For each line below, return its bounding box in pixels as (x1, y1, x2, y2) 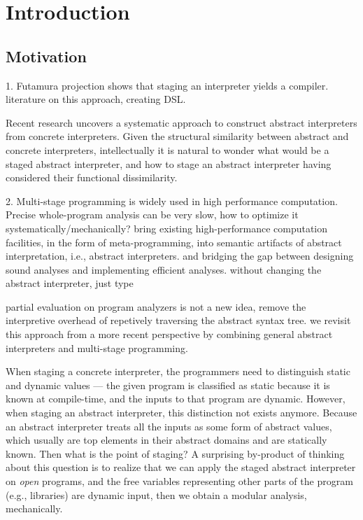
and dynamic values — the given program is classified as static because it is (6, 377, 330, 392)
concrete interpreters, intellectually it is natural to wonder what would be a (6, 142, 329, 157)
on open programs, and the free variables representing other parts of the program (6, 474, 353, 489)
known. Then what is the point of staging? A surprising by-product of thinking (6, 446, 345, 461)
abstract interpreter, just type (6, 276, 134, 290)
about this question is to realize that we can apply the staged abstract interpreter (6, 460, 356, 475)
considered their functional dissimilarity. (6, 170, 178, 185)
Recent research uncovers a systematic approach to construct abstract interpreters (6, 115, 357, 129)
